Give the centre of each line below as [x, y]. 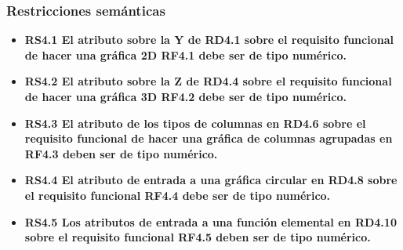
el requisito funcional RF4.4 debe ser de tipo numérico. [178, 195]
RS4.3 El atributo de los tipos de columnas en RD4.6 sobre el [195, 123]
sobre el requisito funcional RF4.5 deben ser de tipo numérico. [198, 237]
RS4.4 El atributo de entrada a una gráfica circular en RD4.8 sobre [211, 180]
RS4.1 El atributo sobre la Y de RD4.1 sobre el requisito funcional [209, 40]
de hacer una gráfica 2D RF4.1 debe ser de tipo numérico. [185, 54]
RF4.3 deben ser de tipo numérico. [121, 153]
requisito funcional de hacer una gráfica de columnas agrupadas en [209, 138]
